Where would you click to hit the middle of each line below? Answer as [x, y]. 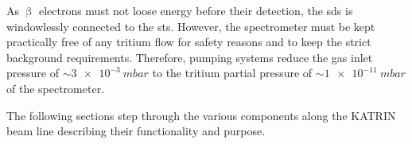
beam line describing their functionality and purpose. [136, 131]
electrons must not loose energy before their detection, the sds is [196, 10]
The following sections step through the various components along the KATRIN [201, 115]
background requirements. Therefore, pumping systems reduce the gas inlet [190, 57]
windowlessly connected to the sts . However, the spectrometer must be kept [191, 26]
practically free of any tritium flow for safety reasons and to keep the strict [189, 42]
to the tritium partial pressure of [232, 73]
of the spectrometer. [56, 88]
